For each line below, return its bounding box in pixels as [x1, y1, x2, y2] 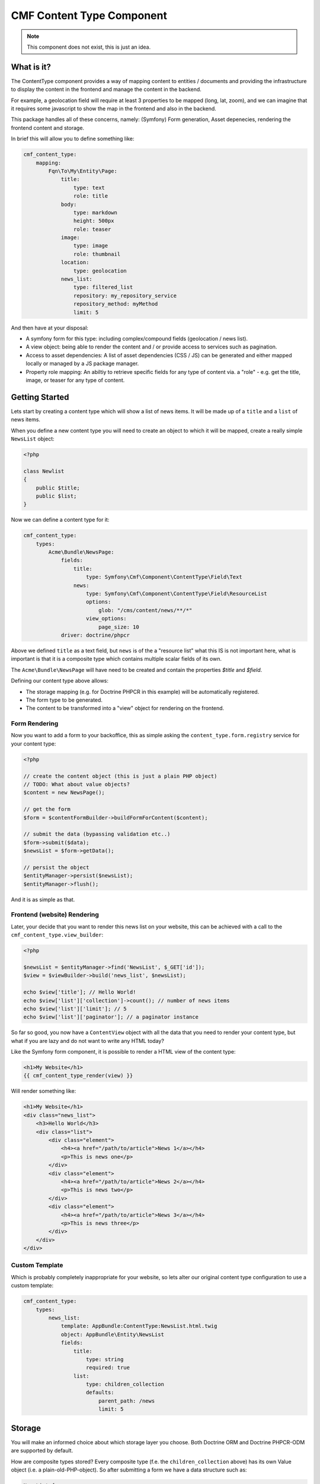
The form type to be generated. [25, 696, 103, 703]
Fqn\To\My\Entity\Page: [48, 167, 118, 175]
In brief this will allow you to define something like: [11, 135, 135, 142]
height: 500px [73, 217, 115, 224]
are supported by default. [11, 1447, 73, 1454]
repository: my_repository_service [73, 292, 177, 299]
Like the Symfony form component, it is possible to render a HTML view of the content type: [11, 1048, 236, 1055]
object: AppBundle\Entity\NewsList [60, 1331, 164, 1338]
